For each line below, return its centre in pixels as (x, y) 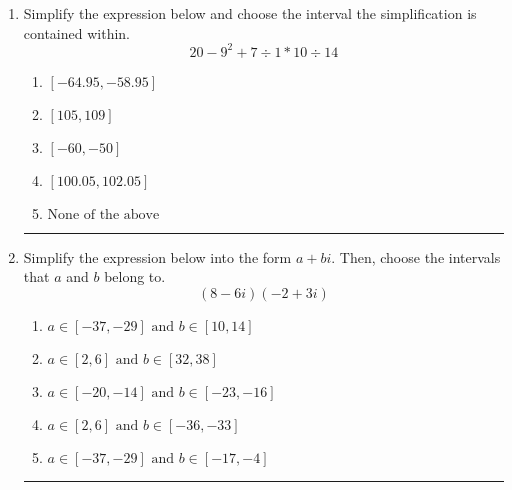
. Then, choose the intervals (416, 256)
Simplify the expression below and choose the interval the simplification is (250, 13)
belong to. (135, 276)
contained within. (76, 32)
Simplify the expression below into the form (157, 256)
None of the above (103, 214)
